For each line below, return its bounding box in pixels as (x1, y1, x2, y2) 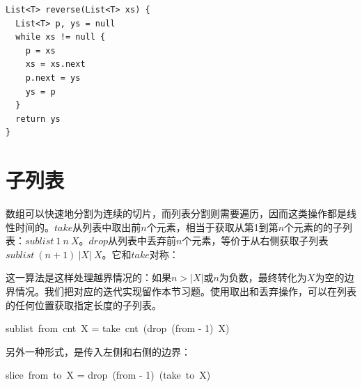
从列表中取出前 (72, 219, 141, 234)
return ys (15, 113, 61, 124)
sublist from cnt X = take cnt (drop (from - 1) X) (6, 321, 230, 335)
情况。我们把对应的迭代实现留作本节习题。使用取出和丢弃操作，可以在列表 (15, 284, 356, 299)
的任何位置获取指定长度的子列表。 (6, 297, 162, 312)
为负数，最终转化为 (219, 270, 307, 285)
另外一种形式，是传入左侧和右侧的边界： (6, 344, 191, 358)
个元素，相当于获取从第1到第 (146, 219, 278, 234)
